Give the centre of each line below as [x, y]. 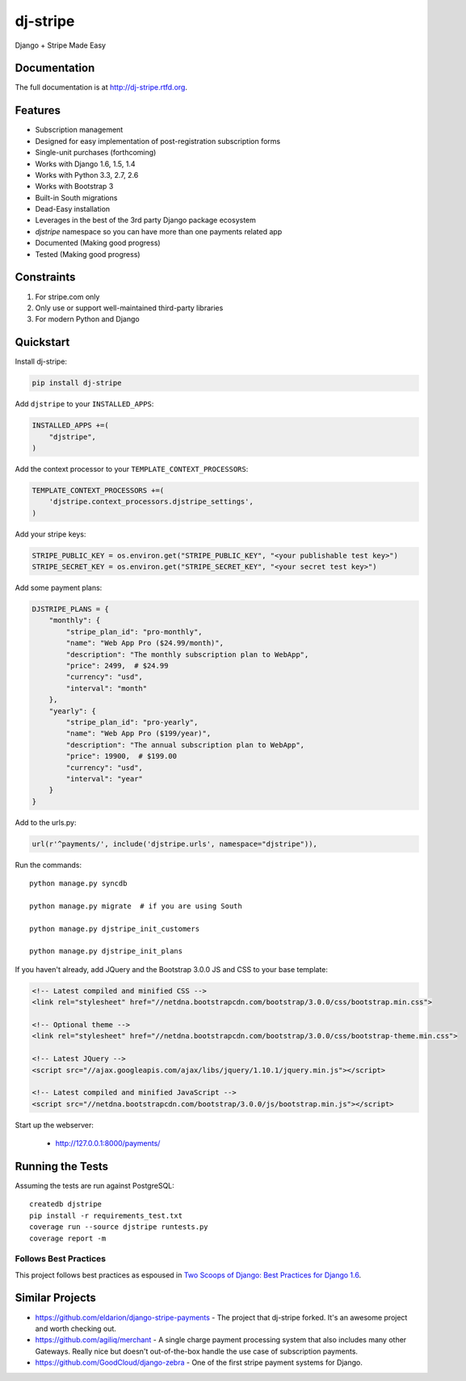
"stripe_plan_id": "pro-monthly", [134, 632]
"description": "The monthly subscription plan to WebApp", [187, 654]
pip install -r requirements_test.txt [106, 1215]
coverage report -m [68, 1238]
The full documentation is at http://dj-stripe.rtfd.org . [101, 87]
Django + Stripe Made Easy [61, 45]
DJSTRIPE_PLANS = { [70, 609]
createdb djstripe [66, 1204]
